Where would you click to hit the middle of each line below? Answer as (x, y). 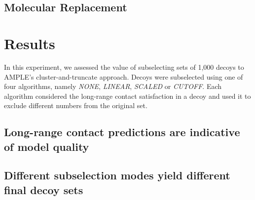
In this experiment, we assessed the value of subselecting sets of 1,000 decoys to (124, 67)
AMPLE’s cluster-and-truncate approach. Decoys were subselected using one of (124, 76)
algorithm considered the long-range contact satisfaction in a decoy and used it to (127, 96)
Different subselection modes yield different (117, 175)
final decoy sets (44, 189)
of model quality (47, 146)
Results (30, 43)
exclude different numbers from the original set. (76, 105)
